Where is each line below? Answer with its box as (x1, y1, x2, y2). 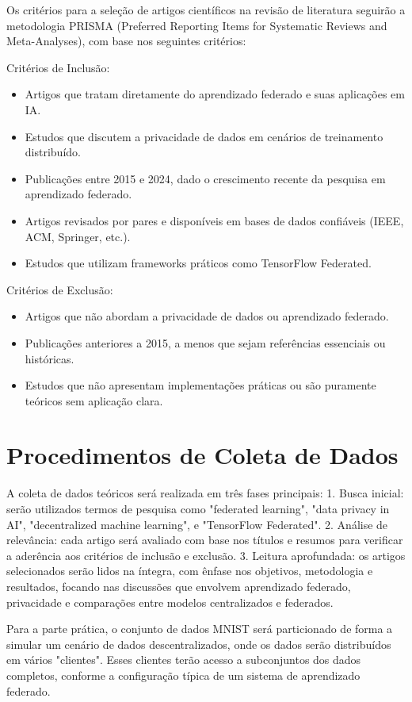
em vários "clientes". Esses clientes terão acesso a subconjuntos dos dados (6, 651, 361, 668)
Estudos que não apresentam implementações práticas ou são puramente (25, 377, 376, 393)
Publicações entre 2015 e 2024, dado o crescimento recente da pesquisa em (25, 170, 386, 186)
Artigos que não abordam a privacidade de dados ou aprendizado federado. (25, 308, 389, 324)
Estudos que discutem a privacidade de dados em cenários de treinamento (25, 128, 383, 144)
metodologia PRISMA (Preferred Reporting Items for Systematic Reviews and (6, 17, 387, 33)
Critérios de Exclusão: (6, 281, 113, 297)
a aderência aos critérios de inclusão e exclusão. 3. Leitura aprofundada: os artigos (6, 547, 406, 563)
